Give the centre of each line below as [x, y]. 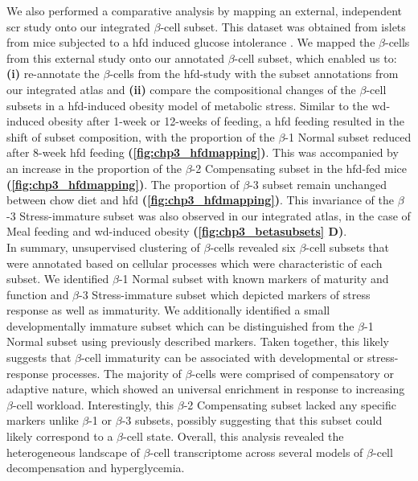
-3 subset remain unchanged [318, 184]
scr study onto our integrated [78, 26]
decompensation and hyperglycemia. [96, 468]
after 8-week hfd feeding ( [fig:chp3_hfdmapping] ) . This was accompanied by [203, 152]
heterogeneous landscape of [73, 452]
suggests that [39, 358]
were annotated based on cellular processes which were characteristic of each [195, 263]
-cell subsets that [347, 247]
